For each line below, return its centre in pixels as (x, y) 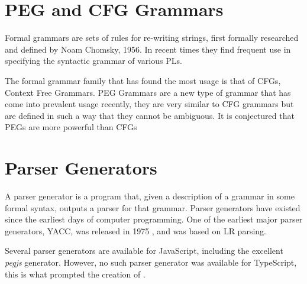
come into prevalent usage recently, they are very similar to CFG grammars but (149, 104)
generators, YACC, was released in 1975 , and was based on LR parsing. (135, 230)
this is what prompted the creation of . (75, 274)
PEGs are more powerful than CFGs (71, 127)
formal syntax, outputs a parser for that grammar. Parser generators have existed (153, 207)
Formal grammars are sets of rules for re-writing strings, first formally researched (152, 38)
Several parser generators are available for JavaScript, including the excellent (144, 251)
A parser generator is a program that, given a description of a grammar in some (150, 196)
